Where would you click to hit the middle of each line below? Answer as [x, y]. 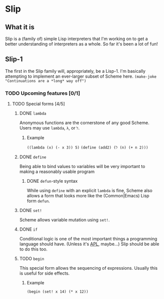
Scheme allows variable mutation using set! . [65, 220]
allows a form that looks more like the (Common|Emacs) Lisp [88, 196]
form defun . [38, 201]
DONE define [33, 157]
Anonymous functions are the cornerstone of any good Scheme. [84, 123]
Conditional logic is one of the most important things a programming [88, 239]
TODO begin [32, 259]
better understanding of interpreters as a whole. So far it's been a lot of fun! [82, 44]
